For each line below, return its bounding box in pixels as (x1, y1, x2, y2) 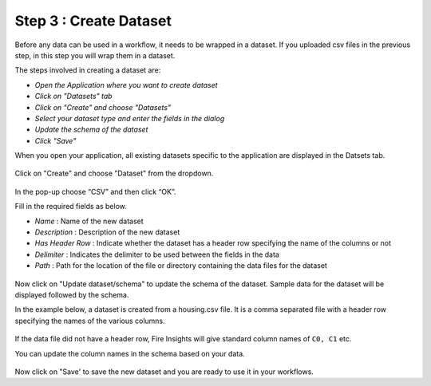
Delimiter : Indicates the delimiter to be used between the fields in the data (34, 250, 279, 259)
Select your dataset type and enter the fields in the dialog (34, 113, 225, 123)
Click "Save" (34, 136, 77, 145)
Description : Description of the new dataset (34, 227, 180, 237)
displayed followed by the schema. (14, 289, 129, 299)
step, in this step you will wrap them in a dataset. (14, 50, 176, 60)
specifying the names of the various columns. (14, 316, 165, 325)
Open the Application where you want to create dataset (34, 80, 219, 89)
